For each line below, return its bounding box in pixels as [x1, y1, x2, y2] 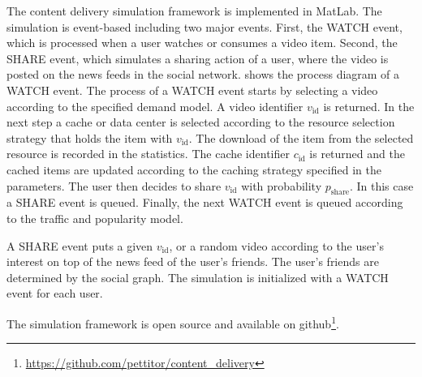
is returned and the [309, 145, 405, 162]
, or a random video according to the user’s [169, 237, 384, 254]
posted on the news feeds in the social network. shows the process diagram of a [6, 66, 400, 83]
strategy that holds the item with [6, 129, 173, 146]
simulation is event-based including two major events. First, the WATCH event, [6, 18, 403, 35]
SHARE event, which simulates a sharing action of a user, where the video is [6, 49, 389, 66]
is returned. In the [323, 97, 415, 114]
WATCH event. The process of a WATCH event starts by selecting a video [6, 81, 378, 98]
